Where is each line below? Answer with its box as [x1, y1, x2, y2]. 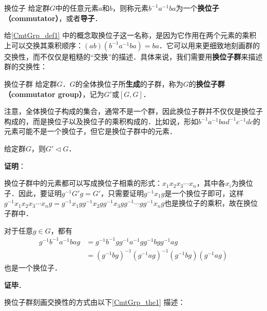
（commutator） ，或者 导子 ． [4, 12, 102, 23]
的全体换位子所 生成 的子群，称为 [75, 78, 183, 89]
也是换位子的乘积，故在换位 [164, 198, 258, 208]
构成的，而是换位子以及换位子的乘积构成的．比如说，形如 [4, 115, 198, 126]
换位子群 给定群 [4, 78, 57, 89]
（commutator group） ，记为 [4, 88, 104, 99]
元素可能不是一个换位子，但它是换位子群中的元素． [4, 126, 177, 137]
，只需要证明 [101, 187, 144, 198]
